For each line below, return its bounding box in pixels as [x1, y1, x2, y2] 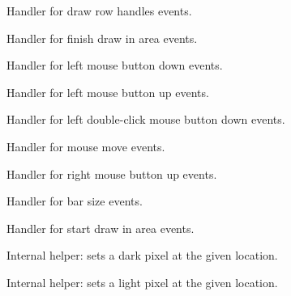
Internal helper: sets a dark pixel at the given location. [6, 247, 278, 264]
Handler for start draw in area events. [6, 219, 195, 236]
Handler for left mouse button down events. [6, 57, 223, 74]
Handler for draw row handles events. [6, 2, 192, 19]
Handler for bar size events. [6, 192, 143, 209]
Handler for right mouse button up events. [6, 165, 217, 182]
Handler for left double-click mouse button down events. [6, 111, 285, 128]
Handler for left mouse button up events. [6, 83, 209, 100]
